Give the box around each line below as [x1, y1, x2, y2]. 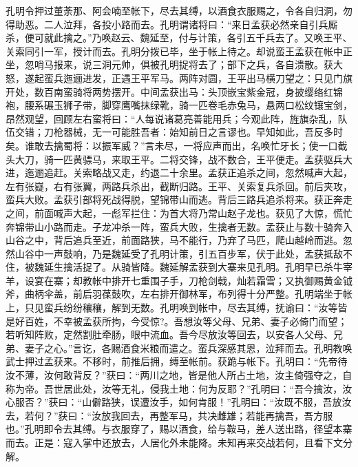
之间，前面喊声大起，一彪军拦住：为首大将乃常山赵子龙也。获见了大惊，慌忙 [6, 205, 352, 220]
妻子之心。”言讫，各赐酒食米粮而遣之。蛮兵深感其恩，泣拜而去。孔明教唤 [24, 340, 352, 355]
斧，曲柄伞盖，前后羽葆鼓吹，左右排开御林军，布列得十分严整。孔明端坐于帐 [6, 287, 352, 301]
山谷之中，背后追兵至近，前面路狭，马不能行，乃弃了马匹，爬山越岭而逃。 [6, 233, 343, 247]
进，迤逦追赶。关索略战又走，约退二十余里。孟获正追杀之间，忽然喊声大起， [6, 165, 352, 180]
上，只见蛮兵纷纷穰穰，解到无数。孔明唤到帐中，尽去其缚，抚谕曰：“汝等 [6, 300, 338, 315]
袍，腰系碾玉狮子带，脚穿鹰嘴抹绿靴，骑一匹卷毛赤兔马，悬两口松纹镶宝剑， [6, 98, 352, 112]
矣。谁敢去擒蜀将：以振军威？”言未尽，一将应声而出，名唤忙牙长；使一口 [6, 138, 338, 152]
